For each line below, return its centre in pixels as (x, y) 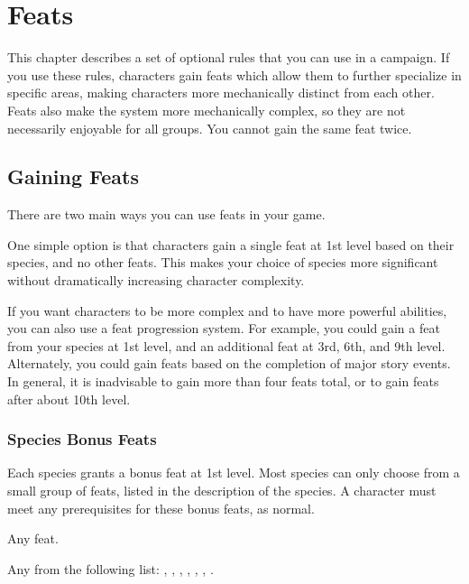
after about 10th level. (69, 399)
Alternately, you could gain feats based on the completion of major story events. (229, 363)
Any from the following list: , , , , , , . (110, 568)
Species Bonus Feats (82, 439)
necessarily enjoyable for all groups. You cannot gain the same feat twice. (210, 128)
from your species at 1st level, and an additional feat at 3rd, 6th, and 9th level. (226, 345)
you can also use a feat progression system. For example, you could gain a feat (224, 328)
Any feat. (33, 538)
